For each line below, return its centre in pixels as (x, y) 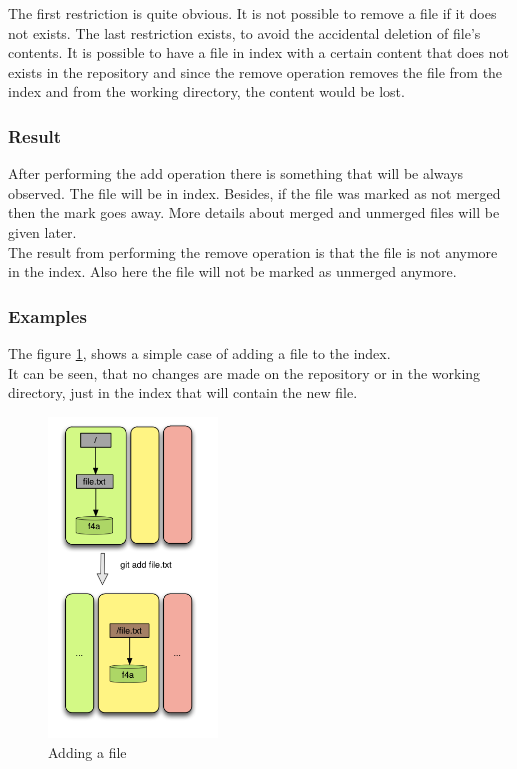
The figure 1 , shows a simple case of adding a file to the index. (199, 352)
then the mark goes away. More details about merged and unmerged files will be (254, 212)
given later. (42, 231)
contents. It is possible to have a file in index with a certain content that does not (258, 52)
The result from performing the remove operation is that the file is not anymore (253, 251)
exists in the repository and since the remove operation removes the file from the (255, 71)
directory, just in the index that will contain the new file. (183, 392)
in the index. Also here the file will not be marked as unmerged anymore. (232, 271)
